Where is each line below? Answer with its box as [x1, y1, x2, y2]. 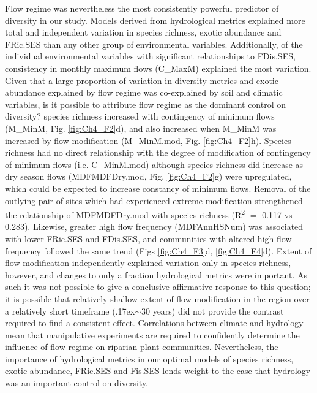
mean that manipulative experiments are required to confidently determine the [5, 328, 300, 341]
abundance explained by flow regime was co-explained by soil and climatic [5, 86, 283, 99]
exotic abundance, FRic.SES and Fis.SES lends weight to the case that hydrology [5, 364, 311, 377]
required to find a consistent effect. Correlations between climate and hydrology [5, 316, 304, 329]
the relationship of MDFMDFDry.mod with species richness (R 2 [5, 207, 245, 221]
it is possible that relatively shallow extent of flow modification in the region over [5, 292, 310, 305]
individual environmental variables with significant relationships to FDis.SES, [5, 50, 296, 63]
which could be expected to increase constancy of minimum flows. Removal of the [5, 181, 311, 194]
